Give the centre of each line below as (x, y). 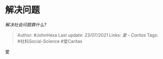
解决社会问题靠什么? (26, 25)
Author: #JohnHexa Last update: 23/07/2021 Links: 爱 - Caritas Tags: (88, 35)
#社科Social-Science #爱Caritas (50, 41)
